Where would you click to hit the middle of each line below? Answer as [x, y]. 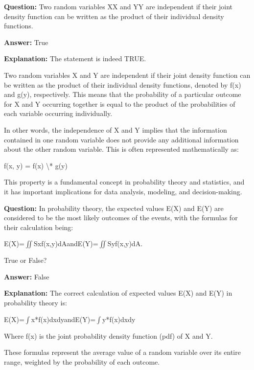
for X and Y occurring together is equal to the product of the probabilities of [120, 104]
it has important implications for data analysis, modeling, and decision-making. [123, 191]
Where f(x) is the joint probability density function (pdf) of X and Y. [108, 335]
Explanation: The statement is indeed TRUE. [75, 58]
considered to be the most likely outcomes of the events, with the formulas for [121, 218]
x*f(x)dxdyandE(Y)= [63, 319]
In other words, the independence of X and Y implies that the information [115, 129]
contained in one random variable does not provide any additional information [121, 139]
